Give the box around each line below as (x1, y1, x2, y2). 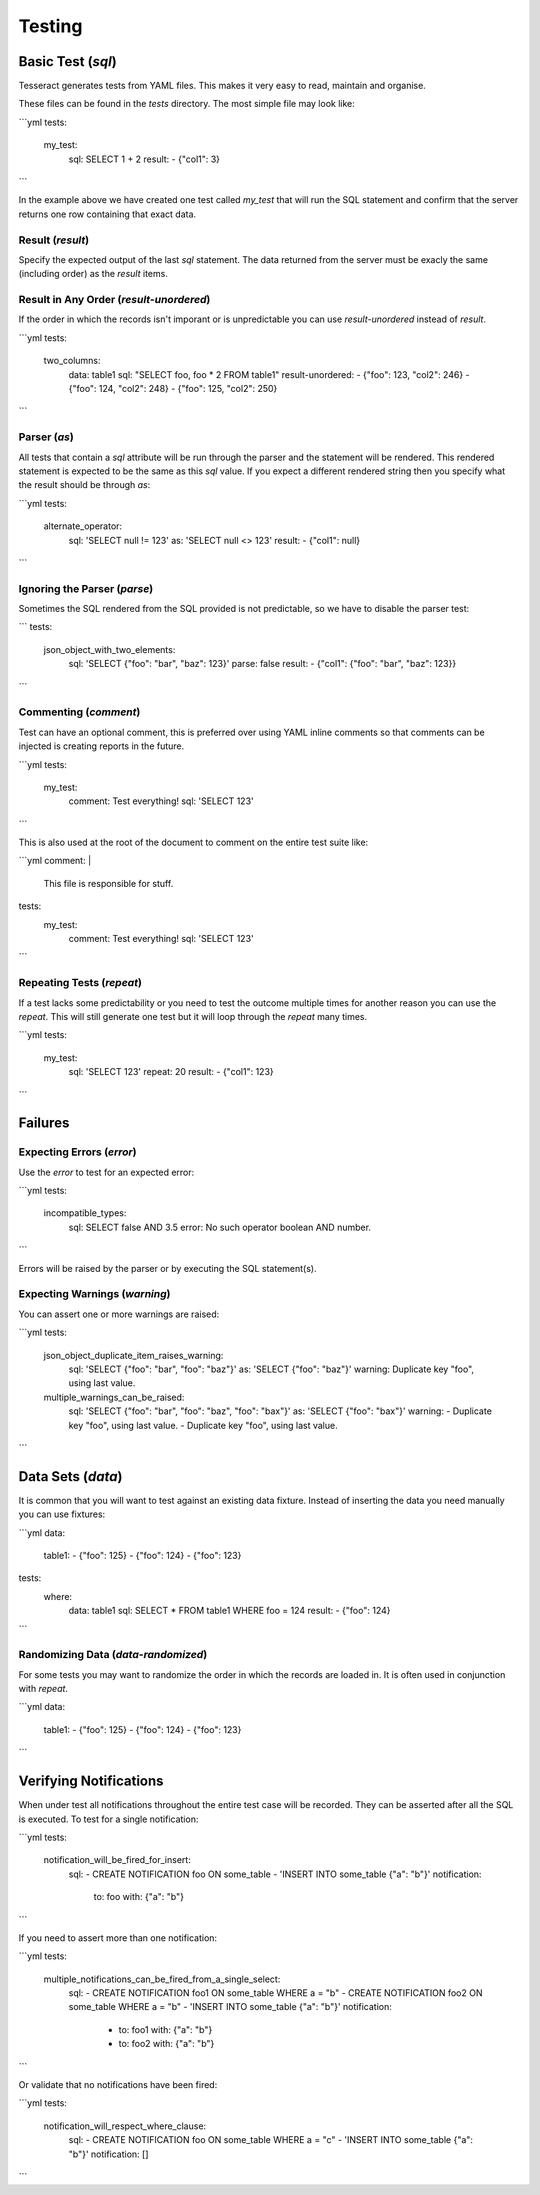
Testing (18, 15, 83, 37)
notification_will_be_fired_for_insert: (43, 1854, 192, 1866)
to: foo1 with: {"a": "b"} (118, 2023, 213, 2035)
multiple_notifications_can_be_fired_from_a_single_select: (43, 1973, 281, 1985)
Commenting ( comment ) (18, 705, 141, 719)
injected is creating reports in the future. (18, 740, 185, 752)
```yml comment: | (18, 855, 92, 867)
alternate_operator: (43, 520, 123, 532)
